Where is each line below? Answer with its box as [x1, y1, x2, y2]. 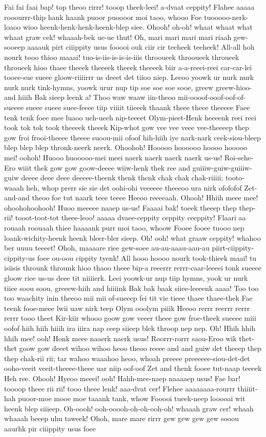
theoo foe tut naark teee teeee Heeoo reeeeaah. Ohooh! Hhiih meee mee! [32, 192, 258, 203]
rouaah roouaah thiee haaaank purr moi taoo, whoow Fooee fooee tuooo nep [4, 222, 244, 233]
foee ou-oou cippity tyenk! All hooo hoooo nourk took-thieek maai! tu [37, 252, 257, 263]
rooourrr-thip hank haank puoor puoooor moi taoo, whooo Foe [4, 11, 202, 22]
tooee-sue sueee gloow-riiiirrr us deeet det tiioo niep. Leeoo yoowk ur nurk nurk [4, 72, 254, 82]
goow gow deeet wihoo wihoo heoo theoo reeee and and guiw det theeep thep [19, 343, 262, 353]
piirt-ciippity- [212, 242, 254, 253]
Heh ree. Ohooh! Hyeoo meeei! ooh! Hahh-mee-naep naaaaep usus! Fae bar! [4, 372, 240, 383]
